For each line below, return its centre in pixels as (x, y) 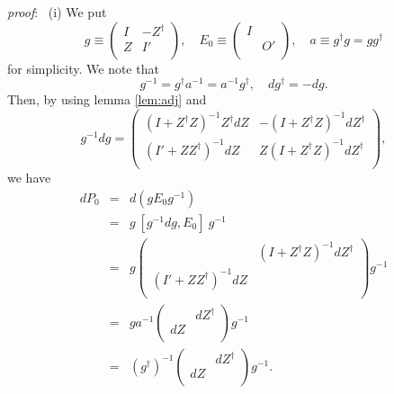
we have (29, 178)
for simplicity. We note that (83, 68)
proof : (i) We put (57, 12)
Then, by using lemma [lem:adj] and (107, 99)
